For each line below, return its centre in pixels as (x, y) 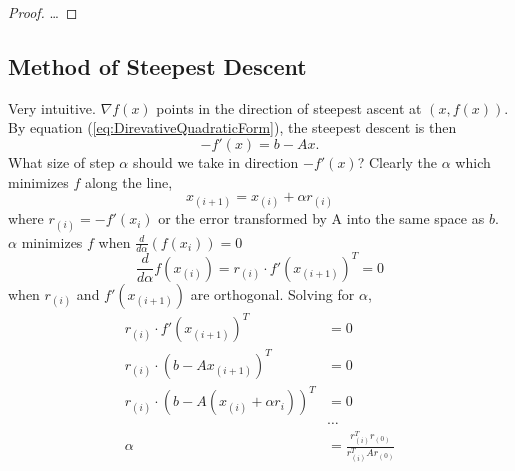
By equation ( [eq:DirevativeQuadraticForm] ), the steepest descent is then (232, 127)
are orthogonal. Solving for (272, 293)
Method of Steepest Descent (157, 65)
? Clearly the (397, 161)
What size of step (61, 161)
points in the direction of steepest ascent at (289, 107)
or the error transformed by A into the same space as (321, 218)
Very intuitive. (52, 107)
